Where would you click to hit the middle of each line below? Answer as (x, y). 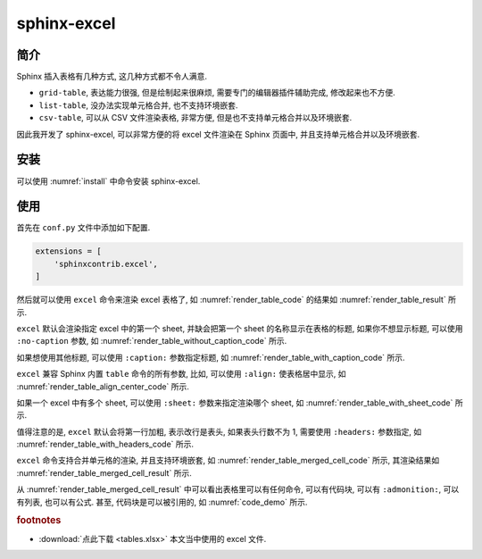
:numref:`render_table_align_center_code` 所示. (103, 386)
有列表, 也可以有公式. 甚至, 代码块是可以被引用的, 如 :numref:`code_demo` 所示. (162, 502)
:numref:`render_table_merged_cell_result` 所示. (104, 472)
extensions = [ (68, 251)
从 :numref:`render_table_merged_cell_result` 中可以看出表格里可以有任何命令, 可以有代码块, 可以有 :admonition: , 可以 (238, 489)
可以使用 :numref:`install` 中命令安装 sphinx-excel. (108, 181)
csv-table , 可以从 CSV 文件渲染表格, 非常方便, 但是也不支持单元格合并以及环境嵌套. (195, 118)
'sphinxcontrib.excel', (106, 264)
